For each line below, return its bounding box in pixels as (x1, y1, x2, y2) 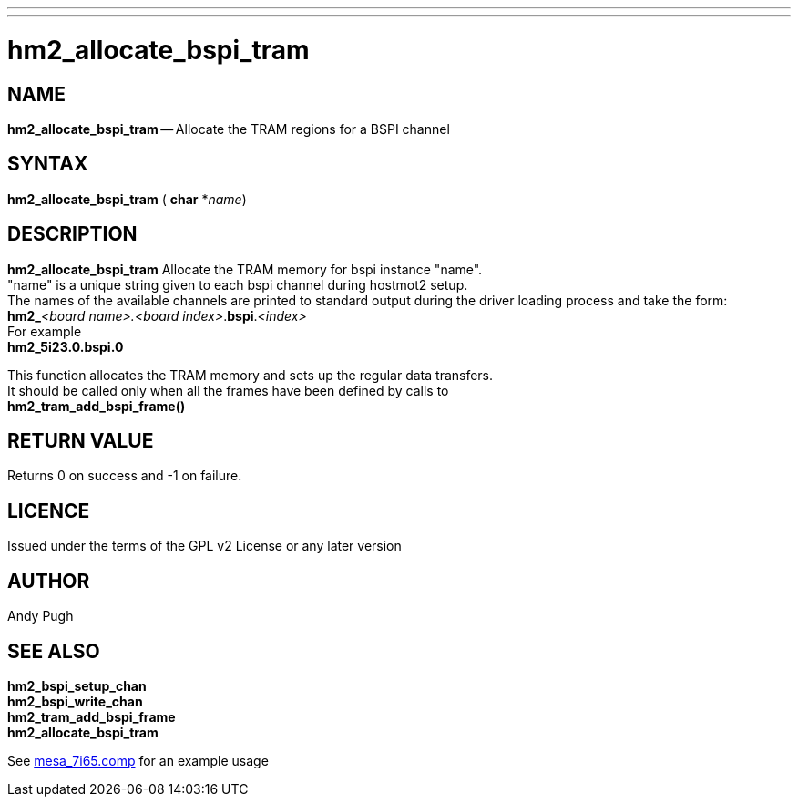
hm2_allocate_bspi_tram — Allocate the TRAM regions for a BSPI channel (7, 120, 450, 137)
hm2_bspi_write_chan (7, 693, 143, 709)
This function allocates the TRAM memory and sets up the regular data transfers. (7, 366, 494, 383)
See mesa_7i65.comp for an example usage (7, 752, 269, 768)
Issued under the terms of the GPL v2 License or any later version (7, 538, 402, 554)
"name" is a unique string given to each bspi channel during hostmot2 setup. (7, 276, 468, 293)
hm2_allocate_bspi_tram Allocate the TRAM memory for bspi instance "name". (7, 261, 483, 277)
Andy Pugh (7, 608, 74, 624)
